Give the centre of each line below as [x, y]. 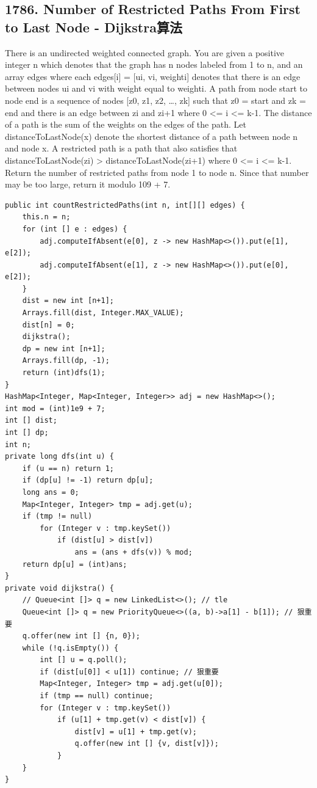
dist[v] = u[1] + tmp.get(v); [136, 731]
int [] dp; [27, 432]
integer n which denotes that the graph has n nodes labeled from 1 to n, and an [154, 64]
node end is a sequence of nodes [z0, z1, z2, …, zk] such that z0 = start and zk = [155, 100]
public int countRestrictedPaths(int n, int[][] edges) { [125, 205]
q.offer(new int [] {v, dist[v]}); [147, 744]
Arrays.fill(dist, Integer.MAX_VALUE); [103, 313]
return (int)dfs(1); [64, 373]
